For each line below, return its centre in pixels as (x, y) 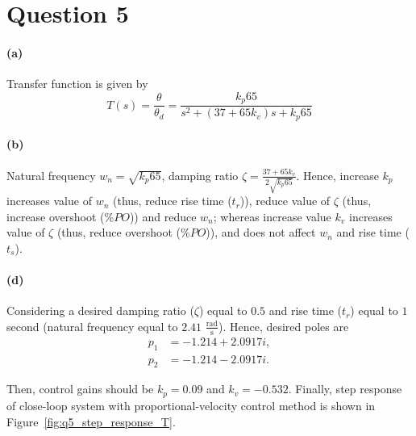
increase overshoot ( (56, 216)
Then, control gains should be (80, 389)
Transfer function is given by (77, 84)
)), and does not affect (261, 232)
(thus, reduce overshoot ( (119, 232)
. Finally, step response (345, 389)
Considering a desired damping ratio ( (100, 310)
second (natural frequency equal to (92, 326)
